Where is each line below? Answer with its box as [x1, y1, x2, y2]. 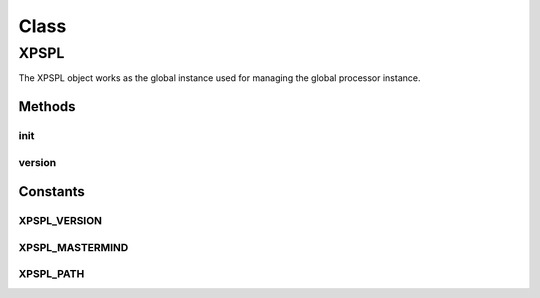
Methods [18, 98, 76, 115]
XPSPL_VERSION [18, 214, 103, 228]
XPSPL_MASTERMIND [18, 240, 129, 254]
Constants [18, 183, 85, 200]
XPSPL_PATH [18, 267, 85, 281]
